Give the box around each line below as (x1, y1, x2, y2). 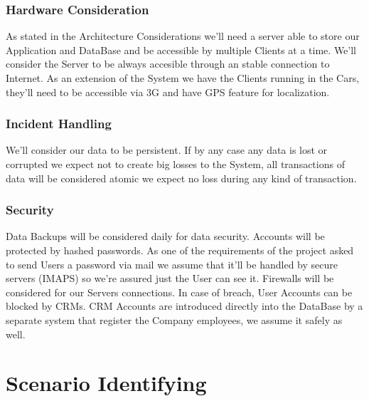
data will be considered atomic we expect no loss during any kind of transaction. (6, 170, 357, 185)
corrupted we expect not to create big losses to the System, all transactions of (6, 157, 345, 171)
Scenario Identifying (6, 368, 207, 397)
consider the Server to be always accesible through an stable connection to (6, 56, 330, 71)
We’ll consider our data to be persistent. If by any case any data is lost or (6, 142, 328, 157)
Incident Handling (6, 115, 112, 132)
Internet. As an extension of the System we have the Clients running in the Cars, (6, 71, 360, 85)
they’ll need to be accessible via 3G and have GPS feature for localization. (6, 84, 330, 99)
